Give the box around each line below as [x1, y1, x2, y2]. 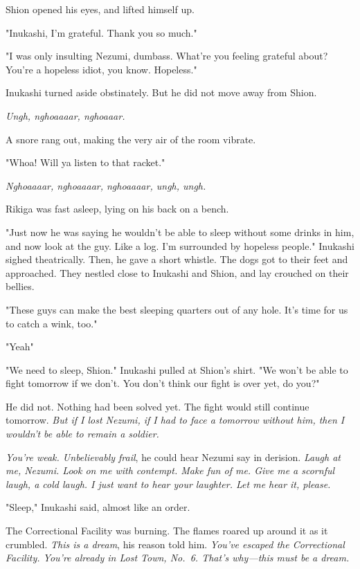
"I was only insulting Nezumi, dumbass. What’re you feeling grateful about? [6, 48, 328, 63]
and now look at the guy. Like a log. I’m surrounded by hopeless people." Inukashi [6, 238, 355, 253]
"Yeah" [6, 339, 34, 354]
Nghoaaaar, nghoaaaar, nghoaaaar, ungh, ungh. [6, 178, 206, 192]
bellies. [6, 279, 35, 293]
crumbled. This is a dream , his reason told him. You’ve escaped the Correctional [6, 536, 345, 551]
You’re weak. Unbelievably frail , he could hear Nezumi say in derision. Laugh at [6, 449, 341, 464]
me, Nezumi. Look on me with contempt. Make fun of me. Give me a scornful [6, 463, 335, 478]
